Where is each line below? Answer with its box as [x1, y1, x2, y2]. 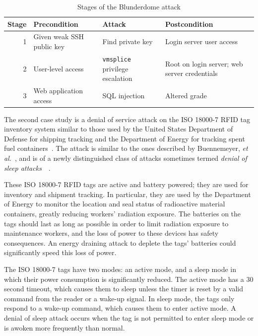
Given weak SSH [33, 31, 84, 42]
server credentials [165, 68, 218, 78]
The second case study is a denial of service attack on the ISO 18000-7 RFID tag [4, 114, 250, 124]
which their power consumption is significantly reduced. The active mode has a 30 [4, 273, 254, 284]
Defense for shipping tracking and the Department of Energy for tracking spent [4, 133, 245, 143]
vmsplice [102, 56, 131, 63]
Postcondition [165, 18, 213, 29]
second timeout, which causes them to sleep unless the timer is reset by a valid [4, 283, 244, 294]
